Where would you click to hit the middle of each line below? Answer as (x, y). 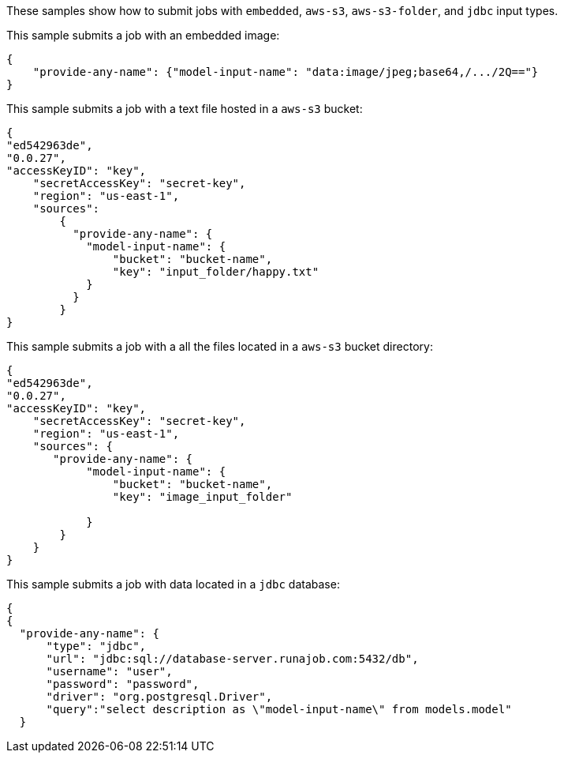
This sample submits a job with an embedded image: (143, 35)
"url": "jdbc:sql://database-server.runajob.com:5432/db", (232, 659)
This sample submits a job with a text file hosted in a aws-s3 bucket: (185, 109)
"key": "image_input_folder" (202, 497)
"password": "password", (123, 684)
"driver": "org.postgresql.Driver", (159, 697)
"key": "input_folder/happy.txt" (216, 272)
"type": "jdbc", (96, 646)
